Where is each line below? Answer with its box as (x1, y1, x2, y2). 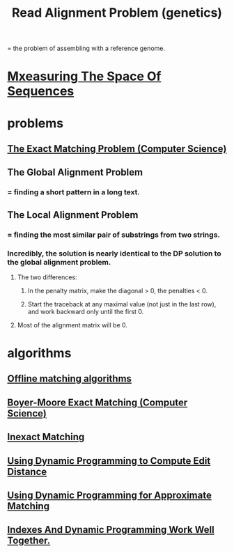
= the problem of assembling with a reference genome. (7, 44, 166, 53)
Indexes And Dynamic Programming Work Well (7, 524, 214, 536)
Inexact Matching (7, 431, 85, 443)
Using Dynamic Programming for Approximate (7, 490, 212, 501)
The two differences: (17, 273, 78, 281)
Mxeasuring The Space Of (7, 68, 162, 84)
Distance (7, 465, 47, 478)
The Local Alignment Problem (7, 209, 139, 221)
